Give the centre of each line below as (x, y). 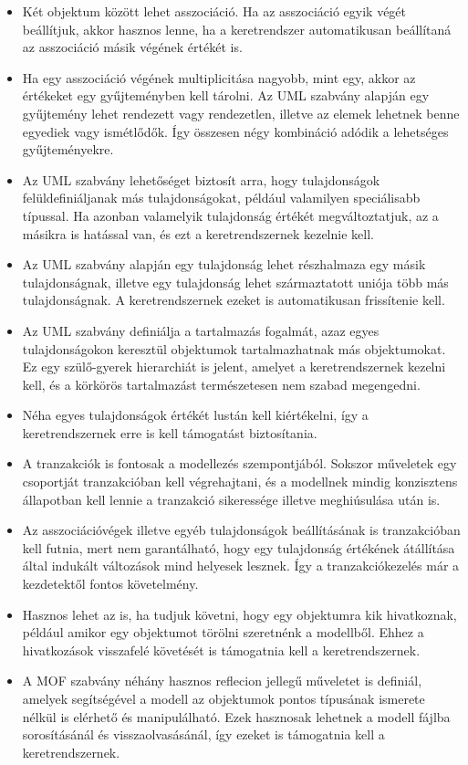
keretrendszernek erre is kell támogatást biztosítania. (170, 432)
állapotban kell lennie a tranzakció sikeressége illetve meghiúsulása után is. (231, 499)
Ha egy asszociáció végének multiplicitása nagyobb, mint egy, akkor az (219, 77)
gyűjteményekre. (68, 149)
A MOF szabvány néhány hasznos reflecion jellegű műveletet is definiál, (222, 681)
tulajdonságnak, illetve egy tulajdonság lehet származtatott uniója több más (235, 282)
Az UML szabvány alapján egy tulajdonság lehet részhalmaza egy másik (224, 264)
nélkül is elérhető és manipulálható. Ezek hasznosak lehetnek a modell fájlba (236, 716)
